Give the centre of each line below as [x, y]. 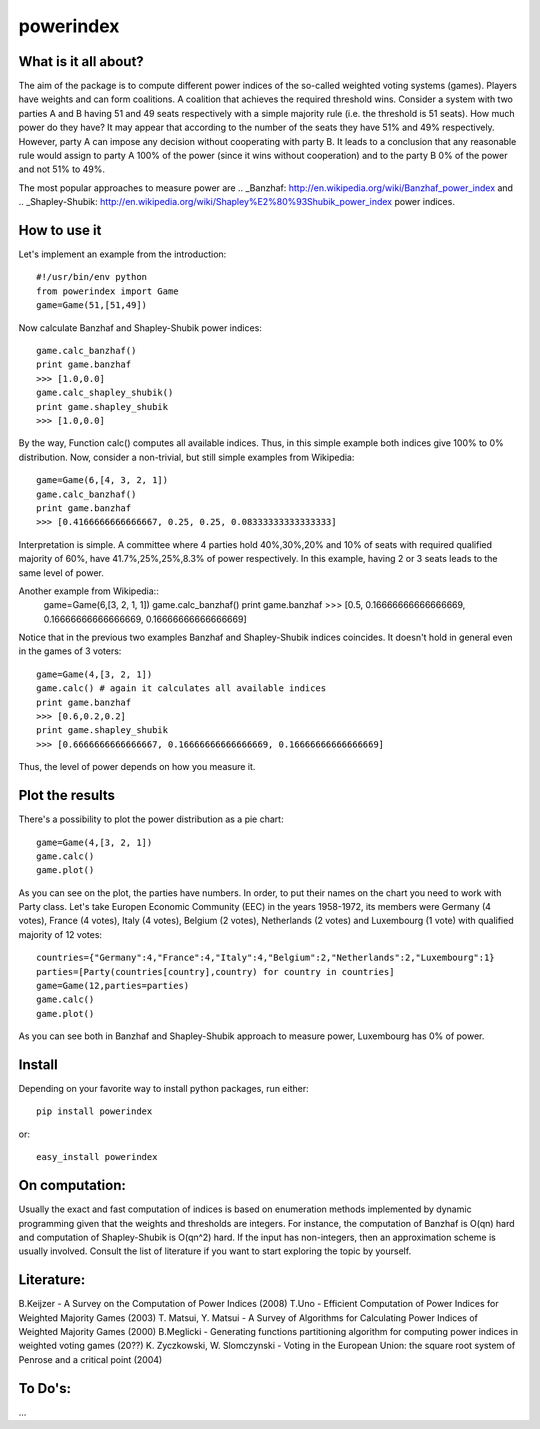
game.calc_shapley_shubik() [105, 393]
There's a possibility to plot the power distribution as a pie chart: [151, 819]
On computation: [72, 1185]
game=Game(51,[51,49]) [92, 305]
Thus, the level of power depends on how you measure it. [137, 767]
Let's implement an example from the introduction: [122, 254]
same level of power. [61, 572]
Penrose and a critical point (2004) [90, 1359]
